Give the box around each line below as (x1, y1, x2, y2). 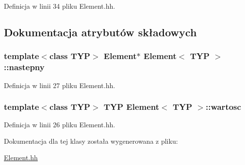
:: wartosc (205, 101, 241, 113)
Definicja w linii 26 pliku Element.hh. (4, 120, 115, 130)
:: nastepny (4, 61, 45, 73)
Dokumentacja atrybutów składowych (4, 24, 197, 39)
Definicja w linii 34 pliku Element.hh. (4, 1, 115, 11)
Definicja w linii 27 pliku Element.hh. (4, 80, 115, 90)
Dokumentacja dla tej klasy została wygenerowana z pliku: (4, 135, 178, 146)
